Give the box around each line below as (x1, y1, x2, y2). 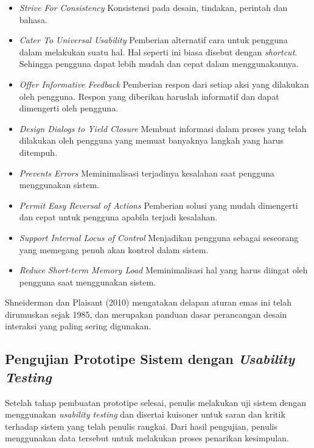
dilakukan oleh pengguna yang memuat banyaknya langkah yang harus (19, 134, 284, 147)
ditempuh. (19, 145, 58, 158)
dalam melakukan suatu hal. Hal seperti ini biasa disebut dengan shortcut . (19, 45, 298, 58)
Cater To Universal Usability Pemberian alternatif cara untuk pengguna (19, 33, 288, 46)
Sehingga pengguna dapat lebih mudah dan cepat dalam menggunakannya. (19, 57, 299, 70)
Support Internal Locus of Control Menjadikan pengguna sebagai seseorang (19, 231, 299, 243)
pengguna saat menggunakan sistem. (19, 275, 156, 288)
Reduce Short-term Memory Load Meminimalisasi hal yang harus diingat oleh (19, 264, 308, 276)
